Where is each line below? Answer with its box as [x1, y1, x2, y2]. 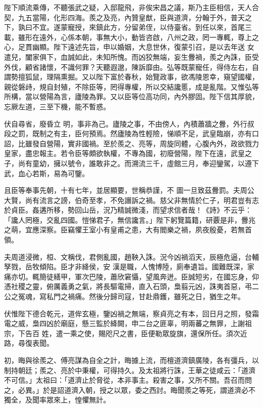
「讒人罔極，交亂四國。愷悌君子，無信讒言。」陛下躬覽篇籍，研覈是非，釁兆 [4, 214, 255, 225]
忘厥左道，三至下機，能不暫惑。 [4, 101, 110, 111]
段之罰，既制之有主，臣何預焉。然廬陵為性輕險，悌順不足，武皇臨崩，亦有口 [4, 128, 259, 139]
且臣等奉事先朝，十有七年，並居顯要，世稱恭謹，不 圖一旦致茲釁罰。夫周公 [4, 185, 254, 195]
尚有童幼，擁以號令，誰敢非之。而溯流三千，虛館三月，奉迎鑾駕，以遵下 [18, 157, 259, 168]
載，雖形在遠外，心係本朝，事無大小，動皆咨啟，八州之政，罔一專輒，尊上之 [4, 31, 259, 42]
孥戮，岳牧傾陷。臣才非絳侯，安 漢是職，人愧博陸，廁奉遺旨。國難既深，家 [4, 261, 254, 272]
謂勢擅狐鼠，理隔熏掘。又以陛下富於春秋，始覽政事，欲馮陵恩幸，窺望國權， [4, 71, 259, 82]
